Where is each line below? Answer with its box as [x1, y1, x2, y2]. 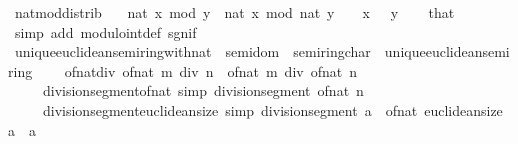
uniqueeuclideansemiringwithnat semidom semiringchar [14, 41, 371, 62]
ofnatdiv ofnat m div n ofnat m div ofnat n [64, 60, 357, 81]
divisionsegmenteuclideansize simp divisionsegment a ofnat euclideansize [42, 99, 503, 120]
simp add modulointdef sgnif [14, 21, 197, 42]
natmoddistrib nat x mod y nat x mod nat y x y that [14, 2, 455, 22]
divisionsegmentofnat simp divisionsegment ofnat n [42, 80, 364, 101]
